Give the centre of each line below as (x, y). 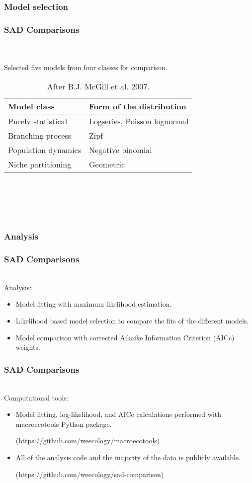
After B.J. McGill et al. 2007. (98, 86)
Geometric (107, 164)
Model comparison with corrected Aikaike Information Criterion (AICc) (125, 337)
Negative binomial (121, 150)
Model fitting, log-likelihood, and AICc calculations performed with (119, 414)
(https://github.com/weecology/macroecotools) (88, 441)
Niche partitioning (40, 164)
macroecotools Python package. (64, 424)
